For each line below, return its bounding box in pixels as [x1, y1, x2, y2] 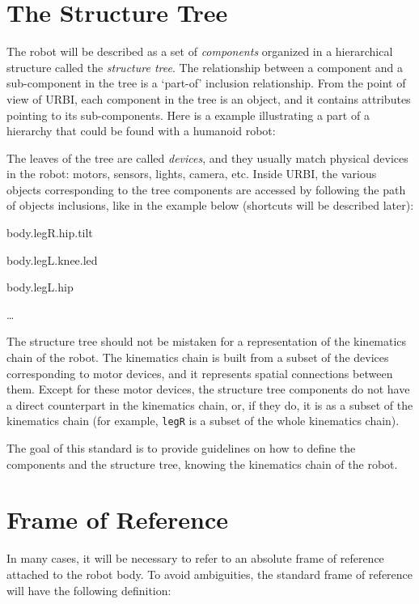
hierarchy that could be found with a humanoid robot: [6, 122, 276, 139]
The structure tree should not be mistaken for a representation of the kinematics [6, 333, 407, 350]
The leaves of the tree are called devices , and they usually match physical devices [6, 149, 408, 166]
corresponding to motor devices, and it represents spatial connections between [6, 364, 393, 381]
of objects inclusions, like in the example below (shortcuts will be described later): [6, 197, 414, 214]
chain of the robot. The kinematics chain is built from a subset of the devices [6, 349, 389, 366]
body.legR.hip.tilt [6, 224, 93, 241]
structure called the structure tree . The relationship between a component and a [6, 58, 404, 75]
